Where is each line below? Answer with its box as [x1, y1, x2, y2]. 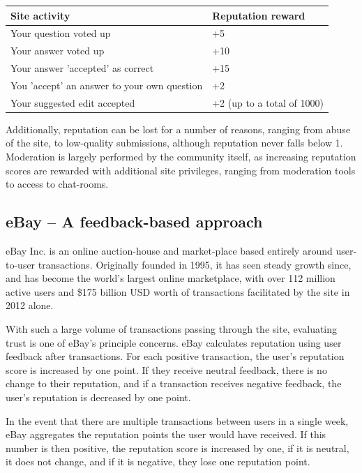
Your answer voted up [10, 43, 105, 58]
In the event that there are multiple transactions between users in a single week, [6, 413, 349, 428]
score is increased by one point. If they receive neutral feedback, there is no [6, 362, 327, 377]
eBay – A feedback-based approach [6, 211, 263, 232]
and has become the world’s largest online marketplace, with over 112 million [6, 271, 335, 285]
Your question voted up [10, 26, 111, 40]
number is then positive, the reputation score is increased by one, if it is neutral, [6, 440, 349, 455]
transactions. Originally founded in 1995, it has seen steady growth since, [38, 257, 352, 271]
